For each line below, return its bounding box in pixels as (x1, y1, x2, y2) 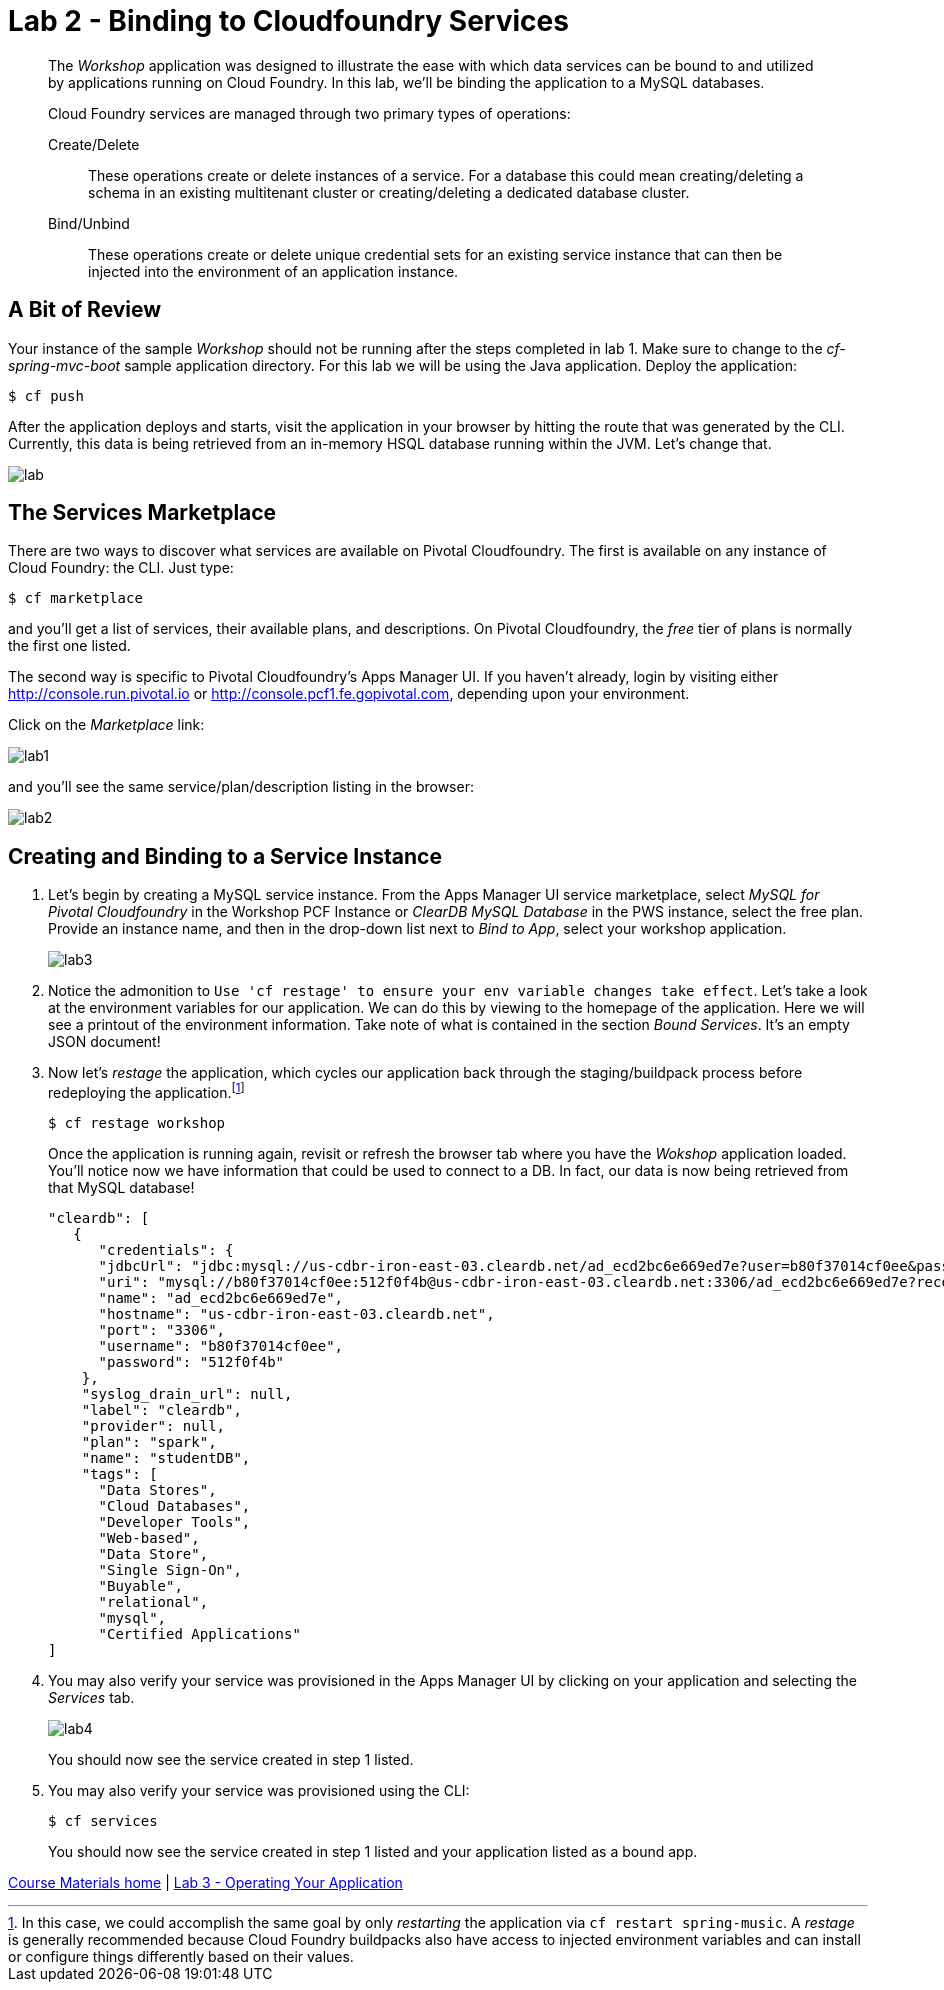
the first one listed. (8, 637, 131, 655)
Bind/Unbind (48, 214, 130, 232)
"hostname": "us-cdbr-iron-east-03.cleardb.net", (98, 1305, 495, 1322)
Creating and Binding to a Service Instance (8, 843, 442, 869)
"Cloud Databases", (98, 1497, 251, 1514)
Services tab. (48, 1688, 135, 1706)
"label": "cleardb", (81, 1401, 242, 1418)
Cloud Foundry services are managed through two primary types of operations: (48, 104, 571, 122)
